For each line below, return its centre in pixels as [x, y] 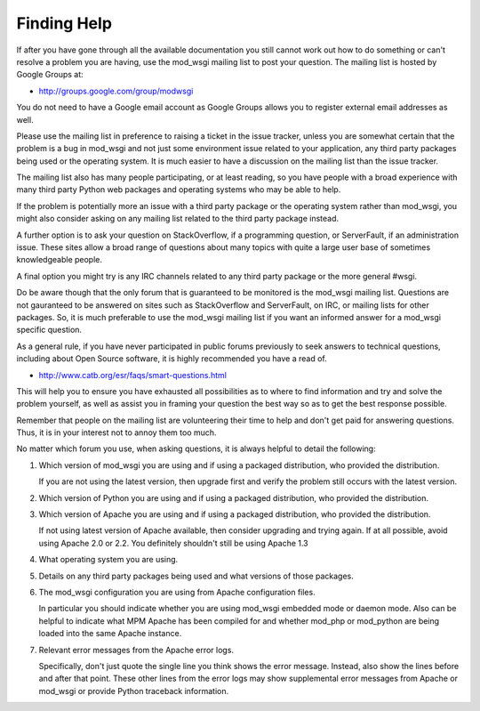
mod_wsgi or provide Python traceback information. [134, 691]
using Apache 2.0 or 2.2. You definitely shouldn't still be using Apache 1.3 [173, 543]
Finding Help [64, 23]
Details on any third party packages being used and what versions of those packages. [196, 576]
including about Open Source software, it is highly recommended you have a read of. [172, 359]
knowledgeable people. [59, 260]
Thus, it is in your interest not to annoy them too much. [116, 432]
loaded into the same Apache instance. [110, 634]
